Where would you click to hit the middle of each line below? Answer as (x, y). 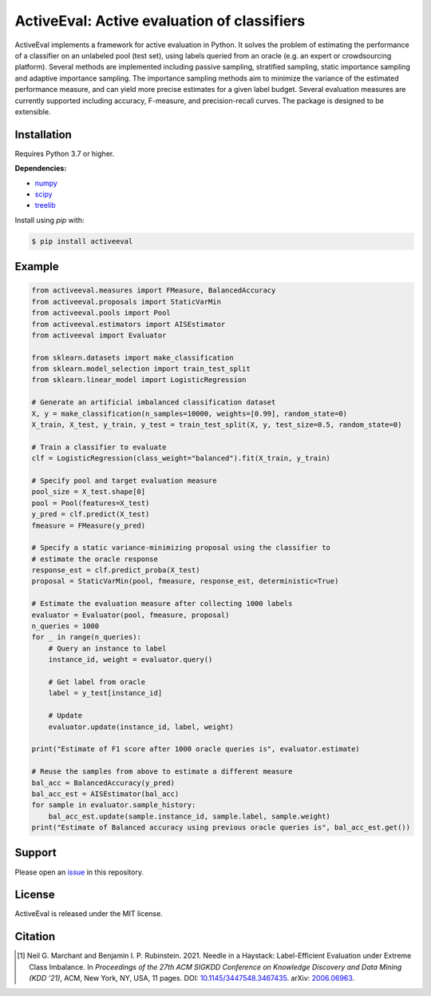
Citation (35, 936)
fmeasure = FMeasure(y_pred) (89, 525)
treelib (45, 205)
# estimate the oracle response (95, 559)
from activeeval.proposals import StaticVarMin (126, 301)
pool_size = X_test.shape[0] (89, 492)
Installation (43, 135)
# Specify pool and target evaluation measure (124, 480)
